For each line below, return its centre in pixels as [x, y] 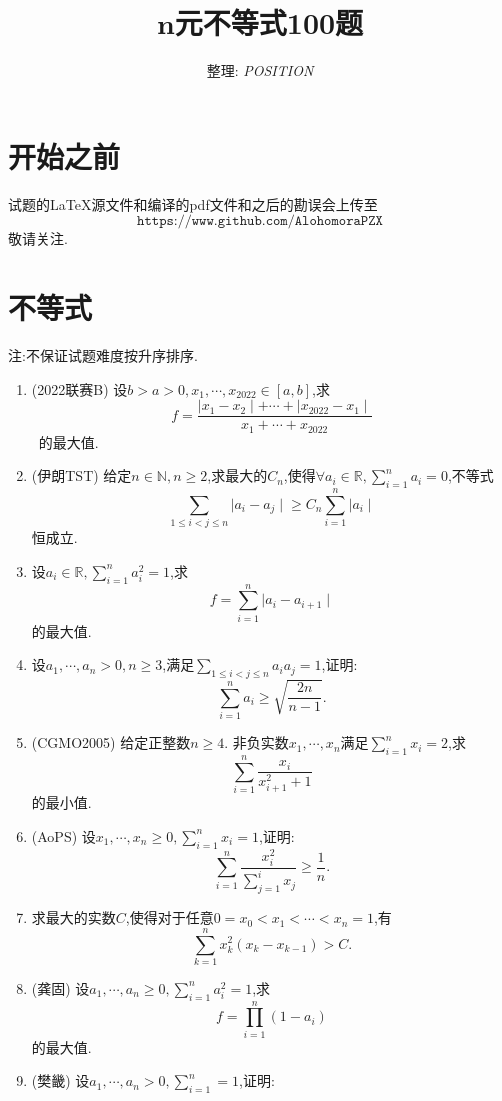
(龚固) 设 [60, 987]
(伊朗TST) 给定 [81, 475]
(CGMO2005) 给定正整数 [111, 742]
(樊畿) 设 [60, 1080]
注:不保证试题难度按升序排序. [103, 354]
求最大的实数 [73, 917]
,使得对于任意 [169, 917]
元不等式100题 [269, 22]
